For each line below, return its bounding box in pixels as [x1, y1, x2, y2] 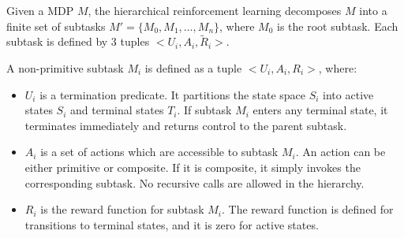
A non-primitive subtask [6, 60, 124, 76]
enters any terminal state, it [252, 102, 388, 118]
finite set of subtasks [6, 17, 106, 34]
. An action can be [295, 143, 386, 160]
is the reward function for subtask [40, 201, 204, 218]
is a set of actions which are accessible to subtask [40, 143, 279, 160]
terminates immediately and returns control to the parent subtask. [24, 117, 347, 133]
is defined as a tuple [144, 60, 242, 76]
